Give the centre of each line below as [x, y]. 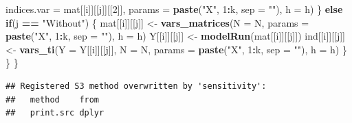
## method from [53, 99]
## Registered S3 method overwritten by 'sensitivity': [136, 86]
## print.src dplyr [55, 113]
